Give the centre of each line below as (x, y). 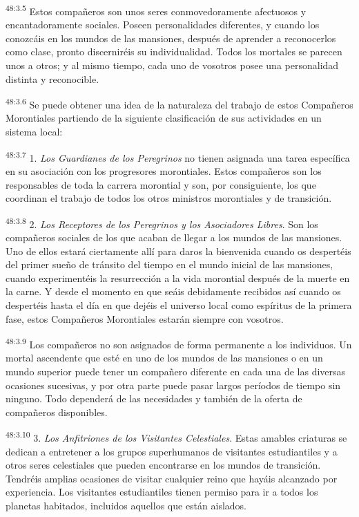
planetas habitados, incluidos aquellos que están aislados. (126, 505)
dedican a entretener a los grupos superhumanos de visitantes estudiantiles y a (172, 451)
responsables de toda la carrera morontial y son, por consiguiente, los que (161, 184)
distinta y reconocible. (52, 78)
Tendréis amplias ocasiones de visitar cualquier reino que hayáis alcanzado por (172, 478)
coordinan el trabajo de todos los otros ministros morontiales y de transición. (169, 198)
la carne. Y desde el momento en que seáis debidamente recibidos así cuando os (173, 291)
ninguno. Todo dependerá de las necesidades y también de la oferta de (154, 398)
